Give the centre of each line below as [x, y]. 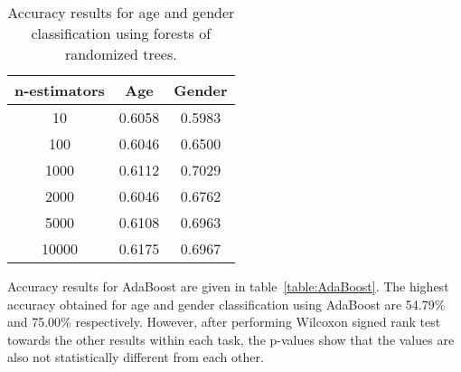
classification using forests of [121, 33]
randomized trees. [121, 54]
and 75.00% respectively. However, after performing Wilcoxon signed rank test [224, 322]
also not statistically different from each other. [136, 357]
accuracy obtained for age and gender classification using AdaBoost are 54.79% [226, 304]
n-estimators [60, 90]
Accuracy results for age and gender [121, 12]
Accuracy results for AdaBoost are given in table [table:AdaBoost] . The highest [228, 286]
